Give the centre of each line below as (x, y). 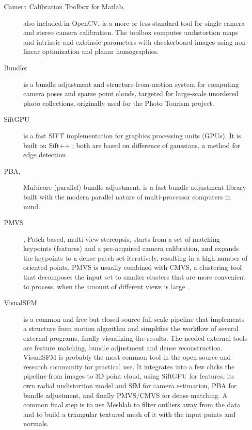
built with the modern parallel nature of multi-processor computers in (127, 196)
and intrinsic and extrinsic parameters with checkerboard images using (128, 41)
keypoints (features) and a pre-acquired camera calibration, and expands (131, 248)
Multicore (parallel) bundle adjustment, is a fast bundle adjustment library (135, 187)
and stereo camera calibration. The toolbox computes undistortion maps (131, 32)
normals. (36, 423)
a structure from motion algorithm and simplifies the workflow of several (131, 328)
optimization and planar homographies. (100, 51)
